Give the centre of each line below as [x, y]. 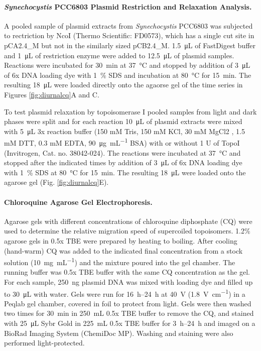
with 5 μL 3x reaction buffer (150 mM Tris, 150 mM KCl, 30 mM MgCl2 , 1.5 [124, 131]
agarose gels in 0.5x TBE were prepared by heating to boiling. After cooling [121, 240]
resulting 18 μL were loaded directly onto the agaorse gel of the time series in [123, 85]
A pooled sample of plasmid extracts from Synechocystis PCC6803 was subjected [128, 25]
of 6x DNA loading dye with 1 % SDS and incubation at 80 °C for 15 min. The [128, 75]
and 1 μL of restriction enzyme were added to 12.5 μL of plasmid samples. [119, 55]
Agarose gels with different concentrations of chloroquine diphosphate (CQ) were [128, 221]
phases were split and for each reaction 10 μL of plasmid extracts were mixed [123, 121]
